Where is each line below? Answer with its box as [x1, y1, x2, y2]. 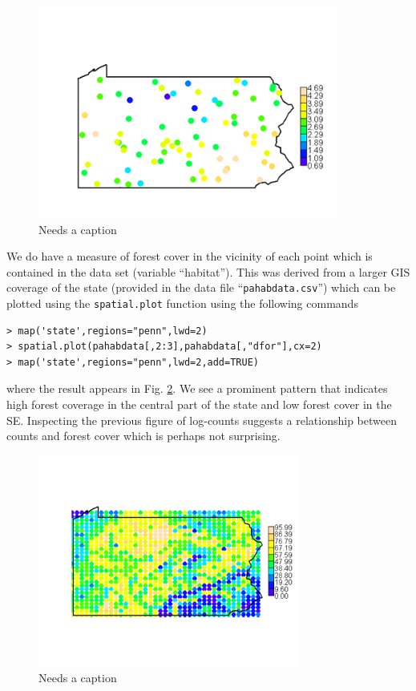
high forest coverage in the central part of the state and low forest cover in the [6, 396, 392, 413]
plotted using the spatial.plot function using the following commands [6, 295, 358, 312]
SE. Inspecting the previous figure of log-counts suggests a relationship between [6, 411, 397, 428]
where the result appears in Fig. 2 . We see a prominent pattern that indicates [6, 380, 388, 397]
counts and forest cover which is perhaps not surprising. [6, 427, 281, 444]
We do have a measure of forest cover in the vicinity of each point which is [6, 248, 373, 265]
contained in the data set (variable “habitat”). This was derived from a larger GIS [6, 263, 410, 280]
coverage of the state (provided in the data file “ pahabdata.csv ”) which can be [6, 279, 396, 296]
